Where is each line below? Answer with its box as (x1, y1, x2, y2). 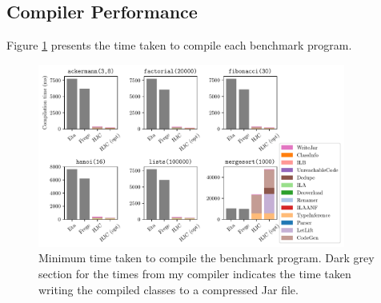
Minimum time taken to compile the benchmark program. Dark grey (38, 249, 375, 266)
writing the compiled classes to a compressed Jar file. (38, 281, 299, 297)
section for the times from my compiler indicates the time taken (38, 265, 351, 282)
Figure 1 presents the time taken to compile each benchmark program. (6, 37, 352, 54)
